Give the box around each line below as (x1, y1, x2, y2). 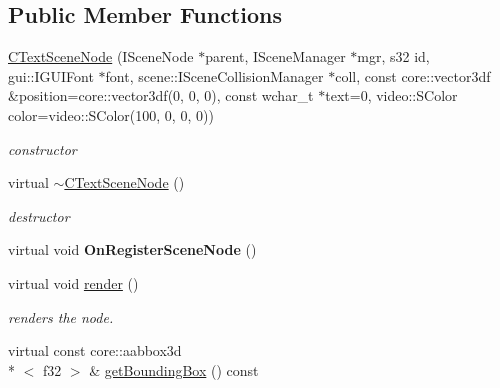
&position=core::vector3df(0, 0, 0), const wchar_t (8, 85, 314, 106)
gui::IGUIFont (8, 65, 94, 86)
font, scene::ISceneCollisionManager (105, 65, 324, 86)
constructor (8, 138, 77, 159)
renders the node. (8, 306, 114, 327)
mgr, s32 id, (357, 46, 430, 67)
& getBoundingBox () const (89, 359, 259, 380)
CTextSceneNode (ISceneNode (8, 46, 194, 67)
